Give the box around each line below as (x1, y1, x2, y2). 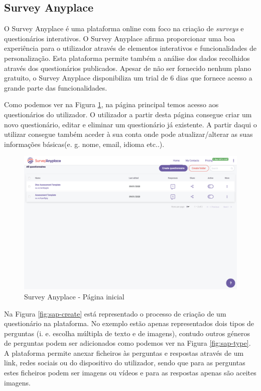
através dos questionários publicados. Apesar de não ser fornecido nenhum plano (4, 62, 251, 73)
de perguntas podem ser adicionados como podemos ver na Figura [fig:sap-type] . (4, 338, 251, 348)
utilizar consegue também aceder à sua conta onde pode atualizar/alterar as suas (4, 129, 253, 139)
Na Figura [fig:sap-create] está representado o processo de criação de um (4, 308, 226, 319)
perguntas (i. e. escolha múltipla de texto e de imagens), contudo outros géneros (4, 328, 250, 338)
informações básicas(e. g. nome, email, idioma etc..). (4, 138, 165, 149)
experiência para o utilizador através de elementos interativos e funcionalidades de (4, 43, 256, 53)
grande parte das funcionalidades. (4, 82, 107, 93)
